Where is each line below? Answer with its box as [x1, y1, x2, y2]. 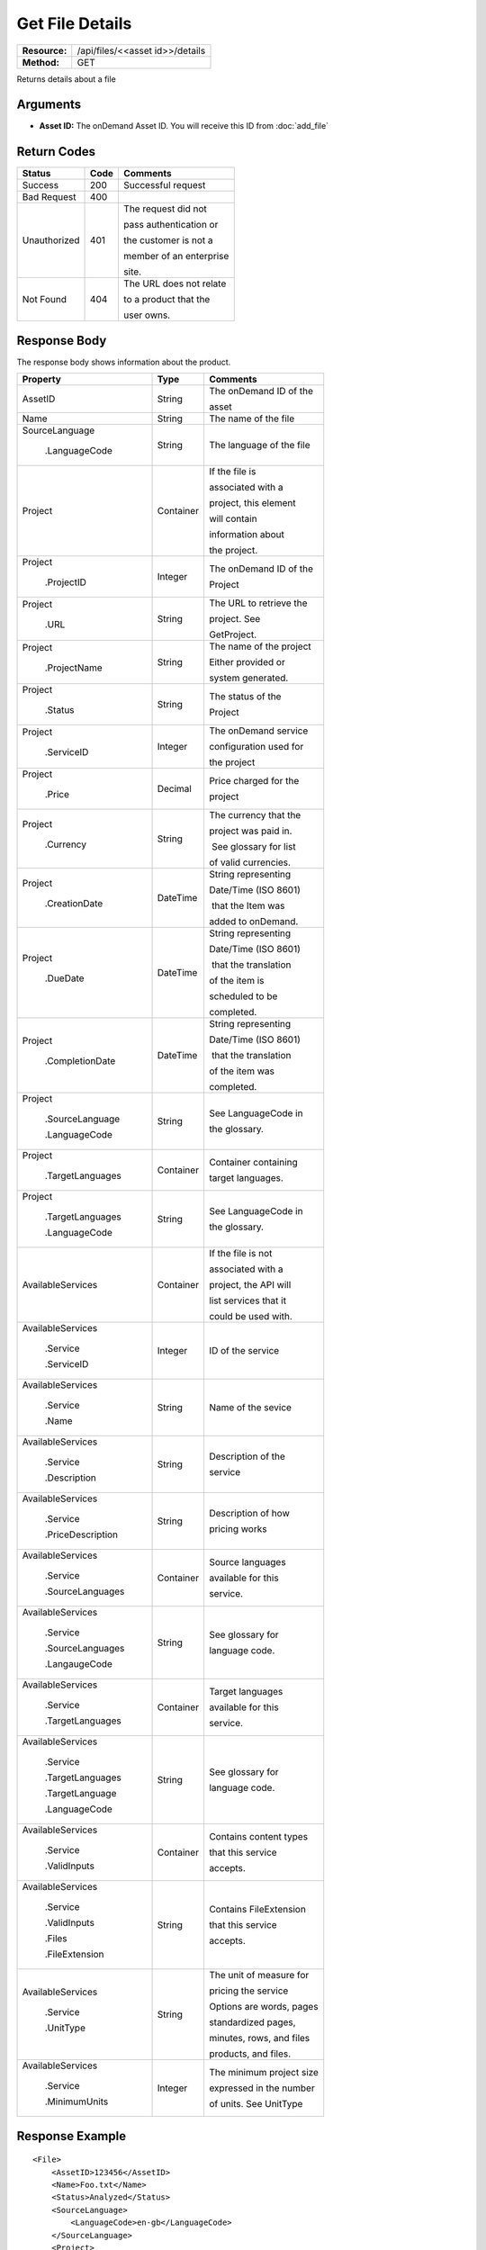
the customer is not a [122, 234, 213, 247]
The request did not [122, 202, 207, 215]
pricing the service [208, 1984, 289, 1997]
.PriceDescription [44, 1528, 119, 1541]
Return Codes [16, 144, 96, 159]
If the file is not [208, 1247, 273, 1260]
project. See [208, 613, 261, 625]
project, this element [208, 497, 296, 509]
